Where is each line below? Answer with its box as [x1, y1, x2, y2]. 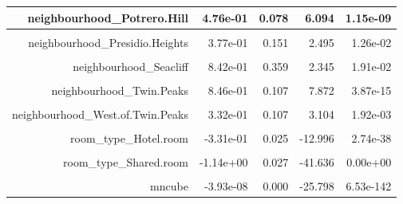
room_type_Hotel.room [70, 129, 188, 146]
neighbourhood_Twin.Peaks [51, 81, 188, 98]
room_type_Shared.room [63, 154, 188, 171]
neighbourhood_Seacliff [73, 57, 188, 74]
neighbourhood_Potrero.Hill [27, 9, 188, 25]
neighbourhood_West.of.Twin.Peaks [12, 105, 188, 122]
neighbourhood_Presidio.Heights [28, 33, 188, 50]
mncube [150, 178, 188, 194]
